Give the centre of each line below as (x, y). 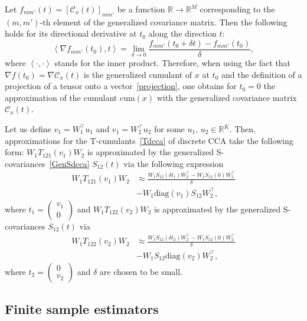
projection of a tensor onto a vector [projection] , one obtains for (121, 86)
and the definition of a (262, 74)
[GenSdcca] (69, 163)
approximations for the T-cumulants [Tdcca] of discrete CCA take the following (149, 140)
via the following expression (174, 163)
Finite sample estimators (82, 309)
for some (169, 129)
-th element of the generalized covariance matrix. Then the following (164, 22)
